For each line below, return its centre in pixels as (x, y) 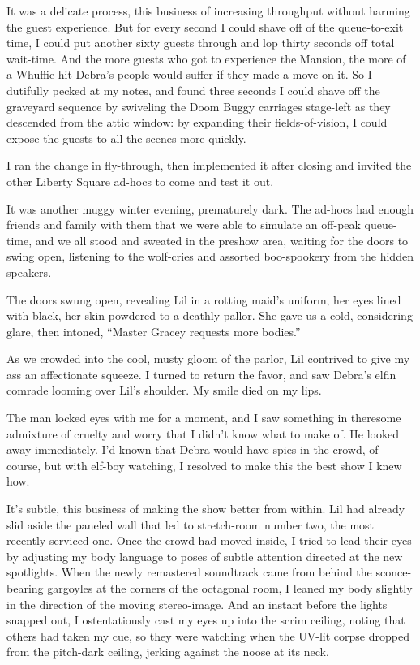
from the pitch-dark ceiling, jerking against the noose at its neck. (168, 652)
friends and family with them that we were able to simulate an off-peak (184, 225)
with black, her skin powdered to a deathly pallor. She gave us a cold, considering (210, 315)
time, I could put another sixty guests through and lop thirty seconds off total (201, 43)
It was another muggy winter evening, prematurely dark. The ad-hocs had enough (210, 208)
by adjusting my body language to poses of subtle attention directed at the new (205, 556)
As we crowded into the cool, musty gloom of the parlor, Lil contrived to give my (208, 358)
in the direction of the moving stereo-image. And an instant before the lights (197, 604)
